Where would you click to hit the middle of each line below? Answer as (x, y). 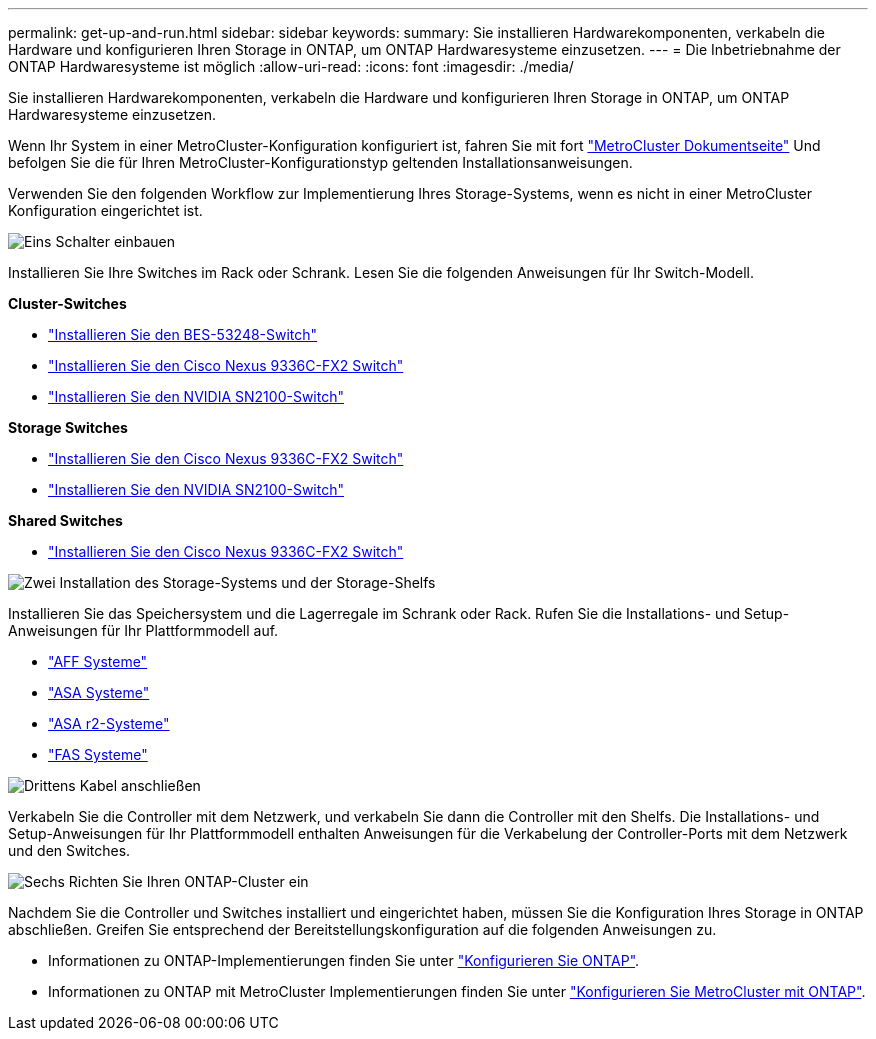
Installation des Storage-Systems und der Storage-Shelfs (247, 582)
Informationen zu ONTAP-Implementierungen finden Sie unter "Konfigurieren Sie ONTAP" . (344, 960)
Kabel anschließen (140, 785)
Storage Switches (68, 427)
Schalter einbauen (115, 241)
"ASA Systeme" (99, 692)
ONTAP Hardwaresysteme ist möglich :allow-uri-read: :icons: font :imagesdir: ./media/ (291, 66)
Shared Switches (65, 520)
